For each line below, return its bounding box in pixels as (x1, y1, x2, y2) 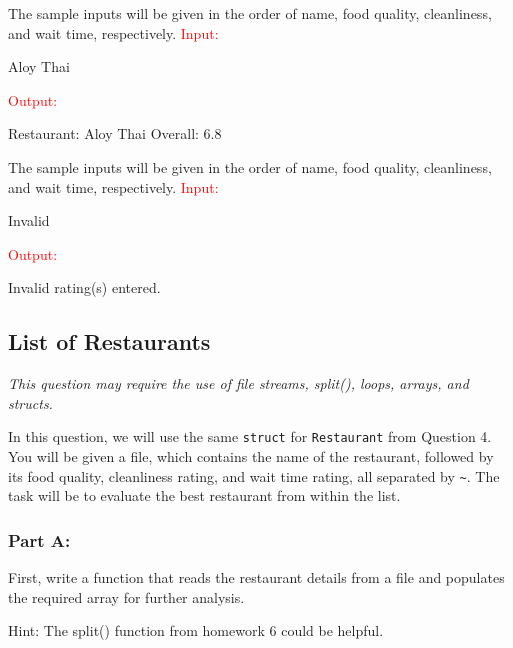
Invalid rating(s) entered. (8, 277, 161, 298)
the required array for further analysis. (8, 586, 245, 607)
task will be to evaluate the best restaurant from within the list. (8, 485, 401, 506)
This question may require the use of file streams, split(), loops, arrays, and (8, 373, 469, 394)
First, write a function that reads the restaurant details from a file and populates (8, 567, 505, 588)
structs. (8, 392, 53, 413)
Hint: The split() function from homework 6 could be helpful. (8, 620, 384, 641)
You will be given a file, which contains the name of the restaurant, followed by (8, 445, 494, 466)
